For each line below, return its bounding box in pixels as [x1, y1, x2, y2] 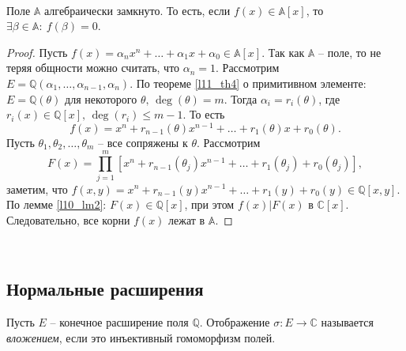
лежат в [168, 211, 205, 228]
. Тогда [224, 90, 258, 107]
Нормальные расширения [6, 277, 204, 301]
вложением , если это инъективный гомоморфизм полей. [6, 329, 276, 345]
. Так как [261, 43, 305, 60]
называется [321, 314, 374, 330]
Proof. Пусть [6, 43, 68, 60]
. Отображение [199, 314, 270, 330]
